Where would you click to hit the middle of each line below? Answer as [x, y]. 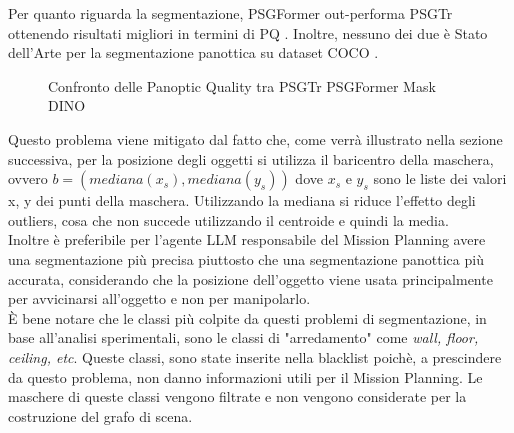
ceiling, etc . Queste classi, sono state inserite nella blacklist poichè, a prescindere [255, 356]
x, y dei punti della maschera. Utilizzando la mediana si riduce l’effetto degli [242, 200]
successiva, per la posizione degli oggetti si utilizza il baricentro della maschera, [251, 158]
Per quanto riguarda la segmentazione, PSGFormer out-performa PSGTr [230, 13]
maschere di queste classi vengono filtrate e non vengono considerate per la [237, 396]
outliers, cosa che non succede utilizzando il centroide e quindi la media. [228, 219]
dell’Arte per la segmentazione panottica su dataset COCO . [193, 52]
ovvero [28, 178]
